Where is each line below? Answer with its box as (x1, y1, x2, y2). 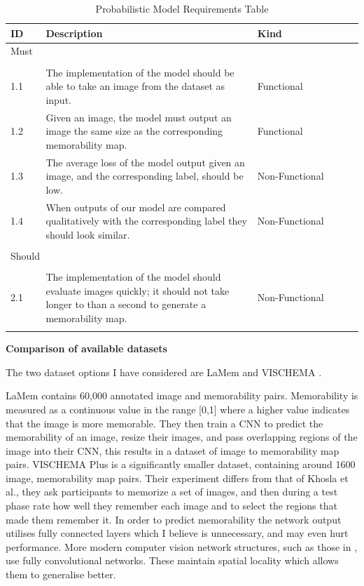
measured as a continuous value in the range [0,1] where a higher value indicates (6, 401, 350, 416)
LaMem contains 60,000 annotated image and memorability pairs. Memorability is (6, 388, 358, 403)
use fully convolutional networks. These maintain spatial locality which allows (6, 553, 339, 568)
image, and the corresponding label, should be (45, 168, 244, 183)
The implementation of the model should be (45, 65, 234, 79)
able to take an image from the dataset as (45, 79, 225, 93)
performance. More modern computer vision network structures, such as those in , (6, 539, 358, 554)
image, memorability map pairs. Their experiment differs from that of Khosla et (6, 470, 349, 485)
